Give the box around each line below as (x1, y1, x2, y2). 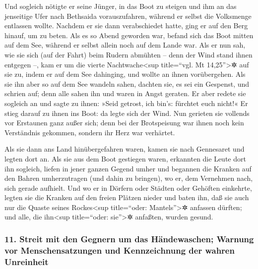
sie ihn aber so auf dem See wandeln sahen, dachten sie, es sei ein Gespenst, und (4, 78, 250, 89)
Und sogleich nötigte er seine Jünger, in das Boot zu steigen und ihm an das (4, 1, 237, 11)
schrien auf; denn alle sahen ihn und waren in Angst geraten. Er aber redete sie (4, 88, 246, 99)
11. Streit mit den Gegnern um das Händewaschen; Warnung (4, 232, 254, 245)
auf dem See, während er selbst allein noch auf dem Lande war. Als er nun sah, (4, 40, 246, 50)
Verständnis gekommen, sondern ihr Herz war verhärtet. (4, 127, 175, 137)
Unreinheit (4, 255, 49, 268)
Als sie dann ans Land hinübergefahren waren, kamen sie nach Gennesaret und (4, 144, 245, 154)
